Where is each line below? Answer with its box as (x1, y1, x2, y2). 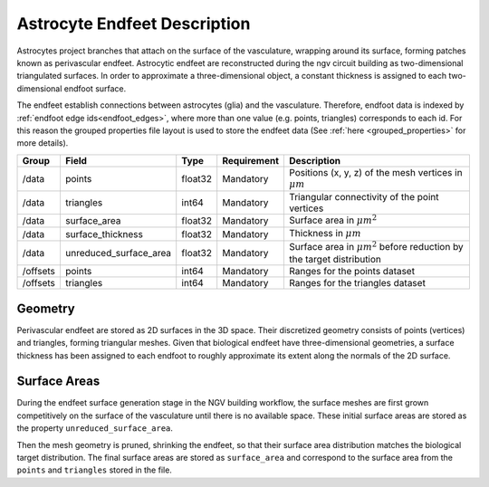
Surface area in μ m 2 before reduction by (289, 239, 464, 253)
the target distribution (289, 253, 382, 266)
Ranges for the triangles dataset (289, 277, 426, 290)
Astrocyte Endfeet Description (16, 14, 251, 33)
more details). (16, 138, 69, 148)
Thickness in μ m (289, 227, 361, 240)
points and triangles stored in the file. (16, 464, 172, 475)
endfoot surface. (63, 82, 127, 94)
